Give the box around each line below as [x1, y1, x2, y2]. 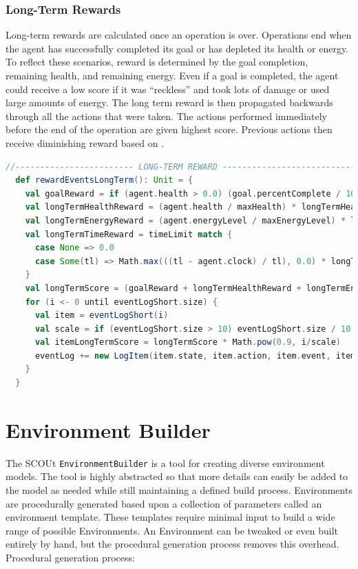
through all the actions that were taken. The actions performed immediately [6, 108, 327, 123]
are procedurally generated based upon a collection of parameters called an [6, 496, 322, 510]
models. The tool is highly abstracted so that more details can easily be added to [6, 469, 348, 483]
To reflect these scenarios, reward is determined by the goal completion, [6, 54, 308, 69]
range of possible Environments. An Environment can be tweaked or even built [6, 523, 339, 537]
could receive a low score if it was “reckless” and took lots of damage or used [6, 81, 330, 96]
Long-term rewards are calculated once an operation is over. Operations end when [6, 28, 352, 42]
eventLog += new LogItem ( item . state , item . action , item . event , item [34, 350, 356, 361]
